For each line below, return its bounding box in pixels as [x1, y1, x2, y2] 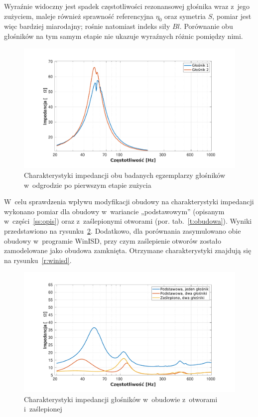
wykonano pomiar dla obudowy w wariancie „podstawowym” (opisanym [4, 206, 225, 216]
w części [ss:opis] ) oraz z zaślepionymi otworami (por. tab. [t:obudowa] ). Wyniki [4, 216, 252, 226]
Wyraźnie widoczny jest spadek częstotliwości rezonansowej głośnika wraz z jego [4, 1, 250, 11]
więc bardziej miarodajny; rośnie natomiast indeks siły [4, 21, 170, 31]
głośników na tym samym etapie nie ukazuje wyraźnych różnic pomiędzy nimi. [4, 30, 243, 41]
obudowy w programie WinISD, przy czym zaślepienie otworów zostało [4, 235, 222, 246]
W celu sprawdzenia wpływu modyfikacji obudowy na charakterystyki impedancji [4, 196, 254, 207]
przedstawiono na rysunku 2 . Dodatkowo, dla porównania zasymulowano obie [4, 225, 241, 236]
